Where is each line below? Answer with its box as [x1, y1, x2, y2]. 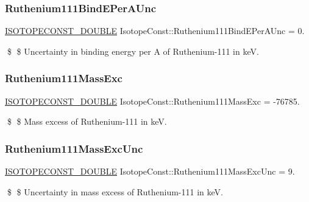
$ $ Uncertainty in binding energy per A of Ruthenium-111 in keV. [7, 44, 259, 57]
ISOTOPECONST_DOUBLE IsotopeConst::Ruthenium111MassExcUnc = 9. [5, 165, 295, 178]
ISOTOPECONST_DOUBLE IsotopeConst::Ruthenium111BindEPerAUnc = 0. [5, 24, 305, 37]
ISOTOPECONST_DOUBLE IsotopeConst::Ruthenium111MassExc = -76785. [5, 94, 300, 107]
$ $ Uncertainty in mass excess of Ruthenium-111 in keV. [7, 185, 223, 198]
